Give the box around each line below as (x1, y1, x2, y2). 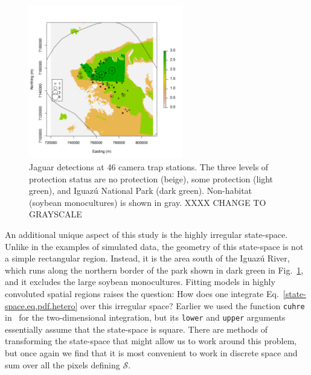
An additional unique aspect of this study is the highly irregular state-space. (5, 228, 288, 240)
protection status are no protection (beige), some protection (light (29, 172, 274, 185)
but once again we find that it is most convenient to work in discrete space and (5, 347, 298, 359)
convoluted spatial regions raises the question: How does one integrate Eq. (5, 287, 279, 300)
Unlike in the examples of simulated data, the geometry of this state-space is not (5, 240, 304, 252)
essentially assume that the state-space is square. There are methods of (5, 322, 268, 335)
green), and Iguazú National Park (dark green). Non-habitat (29, 184, 252, 197)
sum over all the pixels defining (5, 358, 120, 371)
